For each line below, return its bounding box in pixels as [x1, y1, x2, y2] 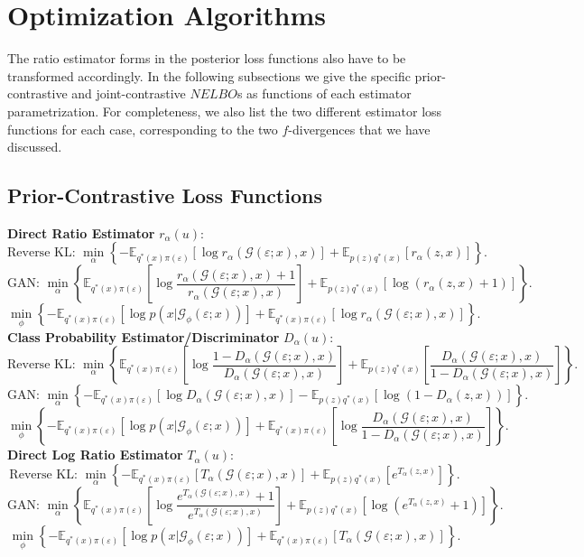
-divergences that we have [288, 119, 431, 138]
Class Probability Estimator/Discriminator [7, 327, 280, 346]
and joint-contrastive [71, 84, 186, 103]
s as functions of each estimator [236, 84, 412, 103]
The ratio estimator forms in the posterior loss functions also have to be [7, 49, 406, 68]
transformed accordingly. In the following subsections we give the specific [7, 66, 411, 85]
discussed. [7, 137, 62, 156]
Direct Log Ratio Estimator [7, 445, 183, 464]
